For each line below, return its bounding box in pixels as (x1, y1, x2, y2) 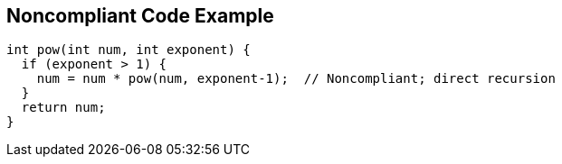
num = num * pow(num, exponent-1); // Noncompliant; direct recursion (36, 71, 556, 87)
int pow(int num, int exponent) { (6, 42, 251, 58)
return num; (21, 100, 106, 115)
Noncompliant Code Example (6, 5, 274, 27)
